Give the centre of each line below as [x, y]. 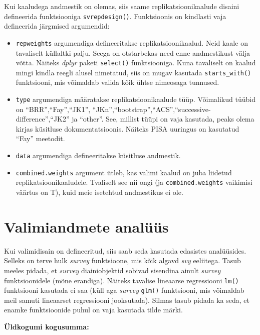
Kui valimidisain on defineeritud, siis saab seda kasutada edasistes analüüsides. [125, 250]
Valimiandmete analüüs [86, 226]
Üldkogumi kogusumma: [47, 326]
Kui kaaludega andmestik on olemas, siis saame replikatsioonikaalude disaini [122, 6]
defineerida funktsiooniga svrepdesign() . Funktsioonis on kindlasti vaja [115, 16]
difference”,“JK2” [43, 119]
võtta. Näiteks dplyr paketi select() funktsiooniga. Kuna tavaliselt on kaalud [136, 63]
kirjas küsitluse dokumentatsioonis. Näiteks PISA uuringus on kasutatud [127, 128]
